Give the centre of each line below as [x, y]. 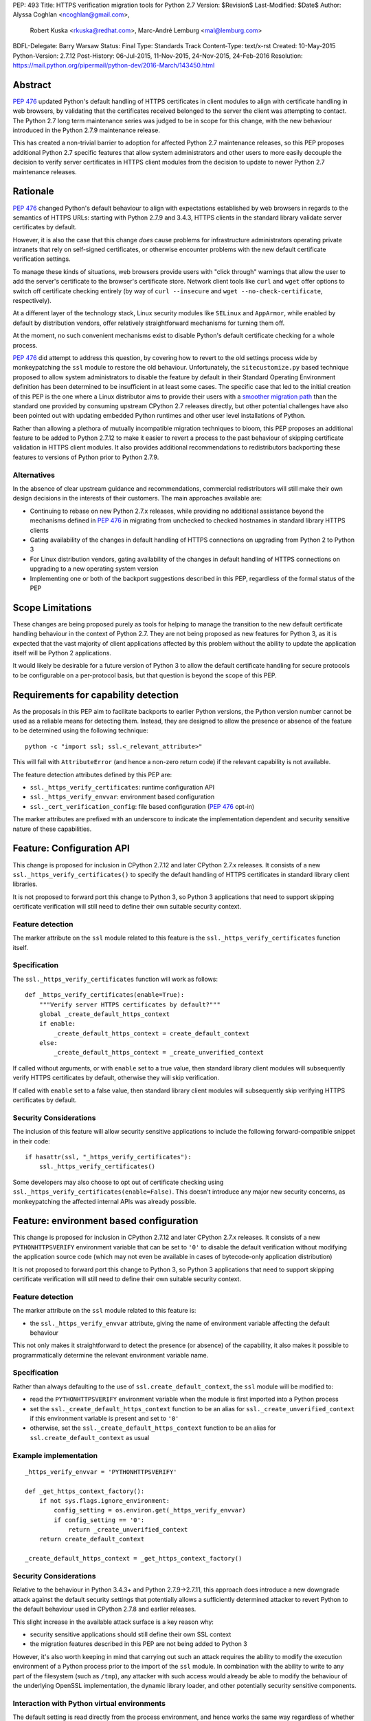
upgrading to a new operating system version [94, 569]
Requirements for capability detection [95, 695]
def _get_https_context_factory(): [85, 1491]
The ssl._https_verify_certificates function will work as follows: [115, 979]
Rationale [33, 192]
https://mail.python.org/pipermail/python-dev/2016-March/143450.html [114, 65]
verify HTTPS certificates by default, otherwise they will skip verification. [116, 1078]
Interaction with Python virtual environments [89, 1703]
